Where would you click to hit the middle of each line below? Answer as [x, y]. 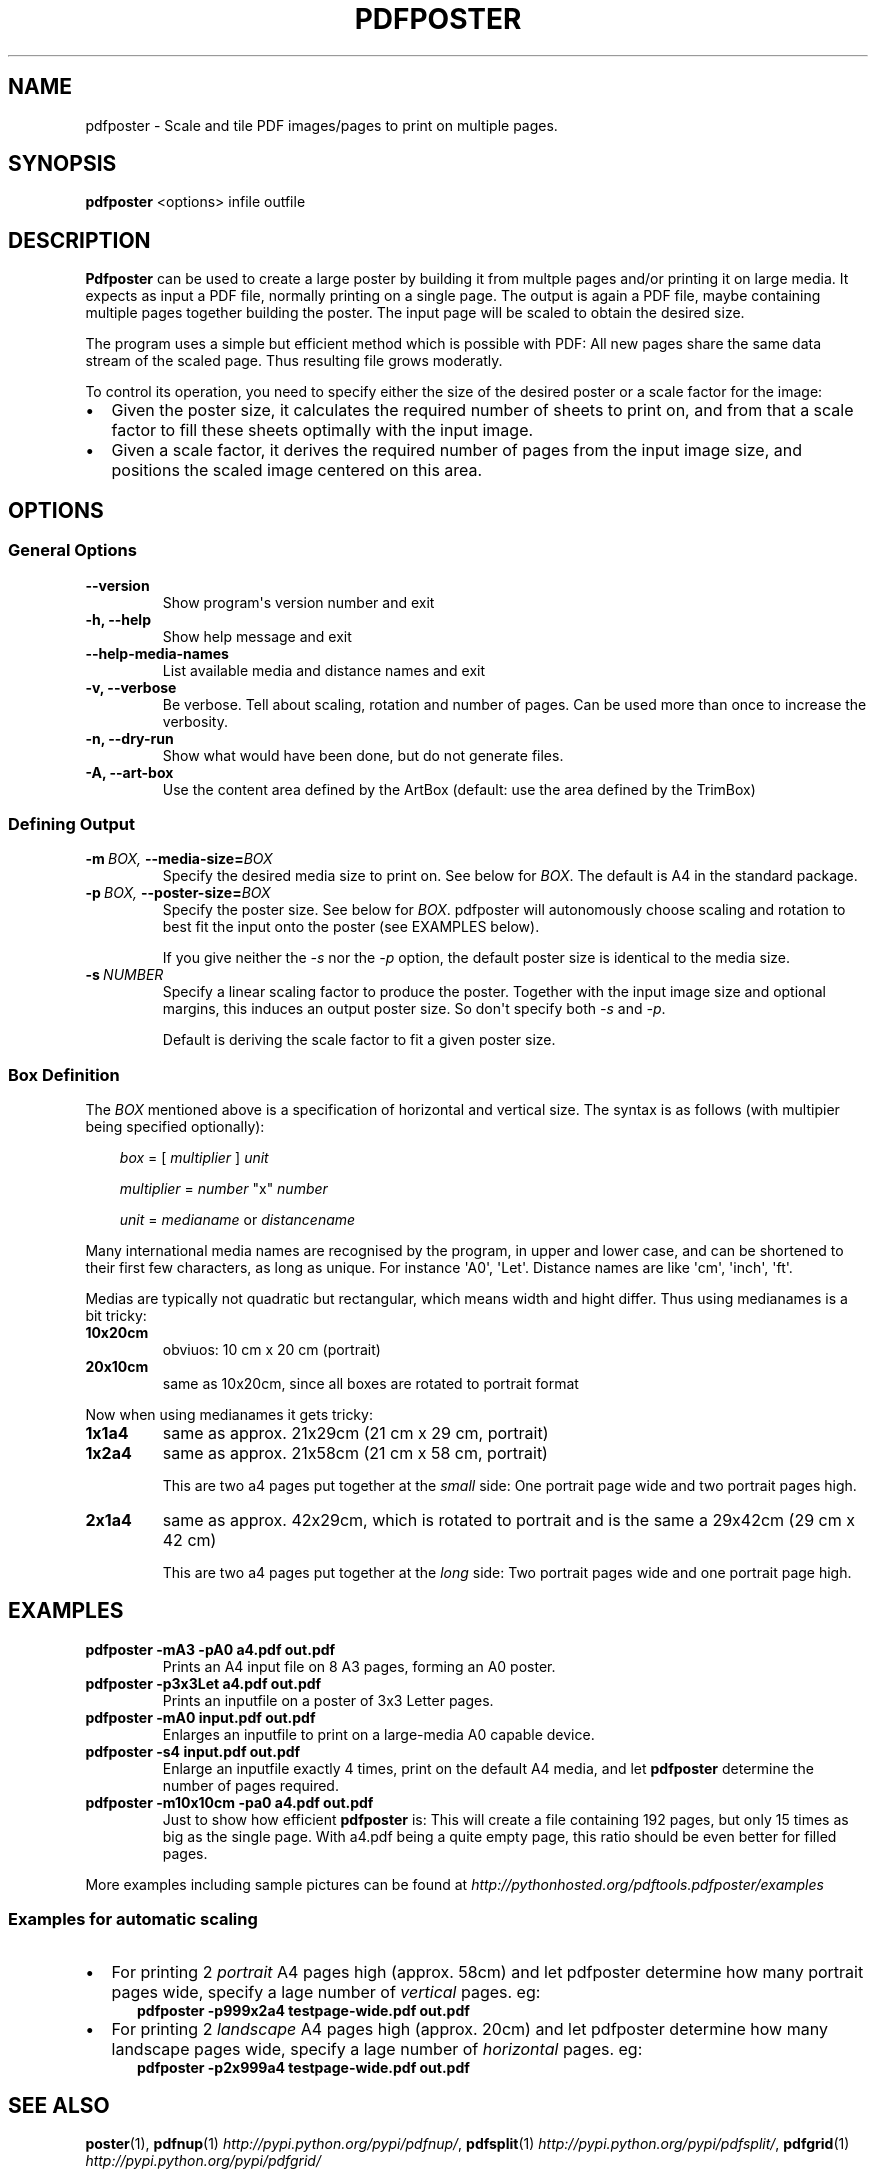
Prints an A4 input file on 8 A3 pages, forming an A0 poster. [359, 1666]
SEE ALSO [59, 2106]
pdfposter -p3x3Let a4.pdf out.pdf [203, 1683]
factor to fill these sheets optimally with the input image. [322, 430]
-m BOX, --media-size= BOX [179, 859]
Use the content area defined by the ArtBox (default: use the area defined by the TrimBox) [459, 789]
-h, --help [118, 619]
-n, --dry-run [129, 738]
